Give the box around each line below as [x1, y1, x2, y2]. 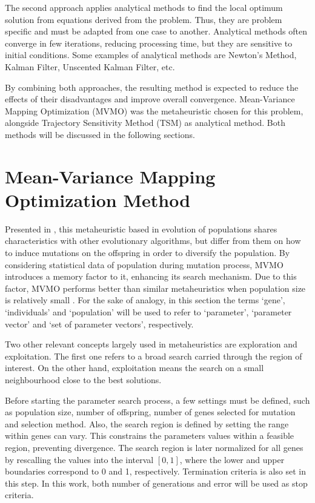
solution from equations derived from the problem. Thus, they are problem [5, 13, 282, 25]
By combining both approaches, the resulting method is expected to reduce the [5, 81, 299, 93]
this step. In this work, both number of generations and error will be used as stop [5, 476, 308, 489]
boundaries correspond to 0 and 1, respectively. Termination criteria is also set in [5, 465, 306, 478]
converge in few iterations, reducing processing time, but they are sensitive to [5, 36, 293, 49]
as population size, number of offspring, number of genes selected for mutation [5, 406, 296, 418]
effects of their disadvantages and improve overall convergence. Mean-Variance [5, 93, 295, 105]
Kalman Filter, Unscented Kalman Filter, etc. [5, 60, 175, 73]
